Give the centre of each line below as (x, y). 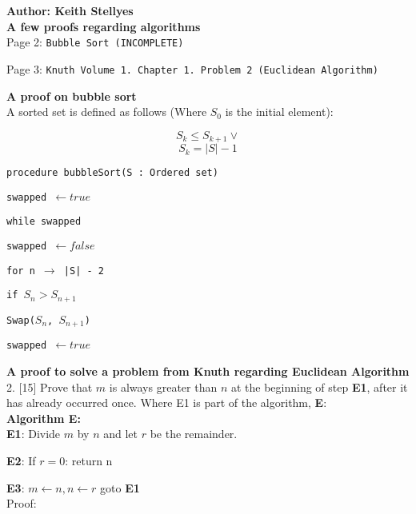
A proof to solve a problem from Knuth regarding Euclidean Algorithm (208, 371)
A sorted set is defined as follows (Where (107, 112)
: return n (89, 460)
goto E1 (120, 487)
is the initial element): (279, 112)
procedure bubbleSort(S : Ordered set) (112, 173)
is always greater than (163, 386)
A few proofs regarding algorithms (104, 26)
